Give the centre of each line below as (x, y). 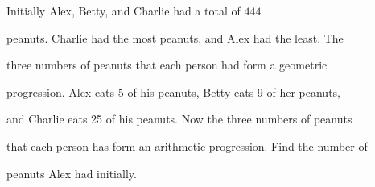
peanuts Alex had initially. (72, 173)
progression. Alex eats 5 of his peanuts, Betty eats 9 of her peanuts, (173, 91)
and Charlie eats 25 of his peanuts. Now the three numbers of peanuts (179, 119)
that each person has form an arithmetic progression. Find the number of (187, 145)
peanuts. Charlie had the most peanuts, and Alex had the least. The (175, 37)
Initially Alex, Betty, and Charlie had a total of (124, 10)
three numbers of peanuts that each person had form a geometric (167, 65)
